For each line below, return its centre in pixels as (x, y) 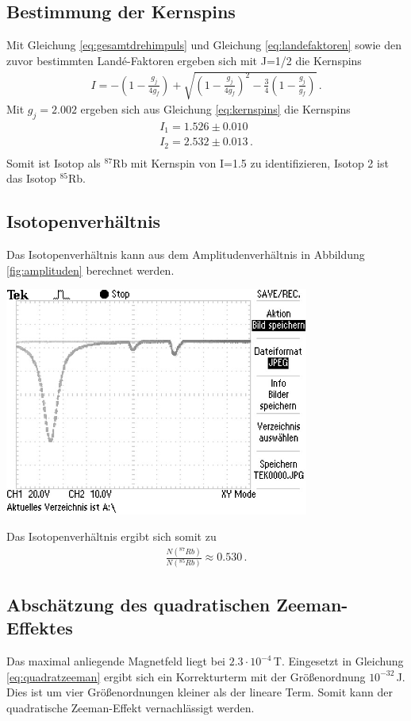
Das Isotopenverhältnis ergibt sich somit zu (111, 536)
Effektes (40, 628)
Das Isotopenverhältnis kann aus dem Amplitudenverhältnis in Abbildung (186, 254)
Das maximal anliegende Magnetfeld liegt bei (116, 661)
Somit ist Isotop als (54, 162)
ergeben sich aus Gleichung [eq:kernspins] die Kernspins (215, 108)
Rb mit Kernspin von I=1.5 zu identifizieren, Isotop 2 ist (251, 162)
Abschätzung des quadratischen (138, 605)
